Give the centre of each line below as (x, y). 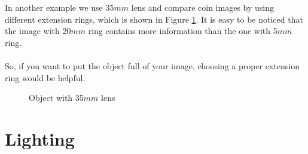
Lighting (40, 138)
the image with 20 (38, 31)
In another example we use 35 (60, 7)
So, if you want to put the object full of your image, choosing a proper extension (153, 65)
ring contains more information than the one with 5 (183, 31)
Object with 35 (56, 98)
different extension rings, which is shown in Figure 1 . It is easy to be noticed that (154, 19)
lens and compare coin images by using (202, 7)
